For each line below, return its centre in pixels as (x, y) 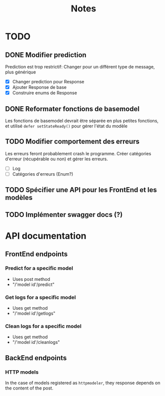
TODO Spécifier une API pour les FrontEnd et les (81, 190)
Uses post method (31, 279)
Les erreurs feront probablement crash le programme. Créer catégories (78, 153)
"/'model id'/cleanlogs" (36, 342)
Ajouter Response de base (40, 87)
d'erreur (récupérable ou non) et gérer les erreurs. (57, 159)
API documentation (46, 236)
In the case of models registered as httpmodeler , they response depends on (83, 383)
